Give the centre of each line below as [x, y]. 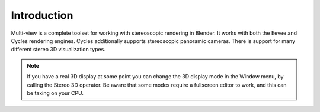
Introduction [42, 15]
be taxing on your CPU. [55, 93]
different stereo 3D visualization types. [58, 50]
